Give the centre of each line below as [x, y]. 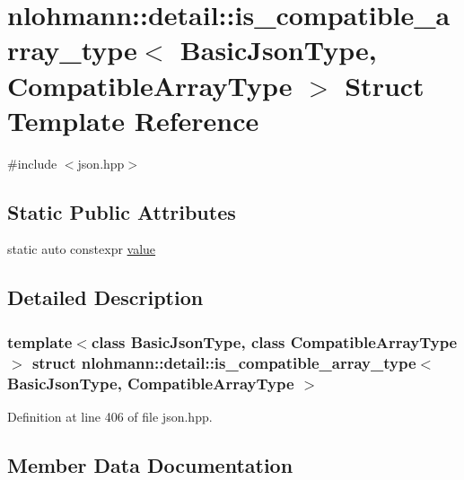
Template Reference [133, 120]
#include [32, 163]
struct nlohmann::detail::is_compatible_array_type [224, 362]
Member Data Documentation [150, 464]
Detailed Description [105, 297]
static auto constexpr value [82, 249]
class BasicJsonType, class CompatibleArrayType [274, 341]
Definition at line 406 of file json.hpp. [110, 416]
